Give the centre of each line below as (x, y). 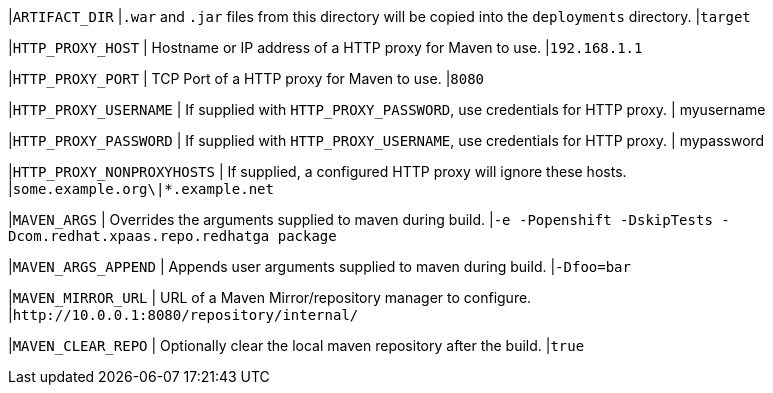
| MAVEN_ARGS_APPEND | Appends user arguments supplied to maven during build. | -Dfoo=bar (319, 266)
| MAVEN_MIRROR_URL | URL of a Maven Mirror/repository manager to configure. (270, 297)
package (307, 236)
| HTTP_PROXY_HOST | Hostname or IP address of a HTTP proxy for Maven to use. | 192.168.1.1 (325, 47)
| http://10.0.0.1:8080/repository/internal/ (183, 314)
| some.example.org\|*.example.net (141, 188)
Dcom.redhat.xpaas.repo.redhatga (139, 236)
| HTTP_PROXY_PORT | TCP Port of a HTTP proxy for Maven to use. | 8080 (246, 78)
